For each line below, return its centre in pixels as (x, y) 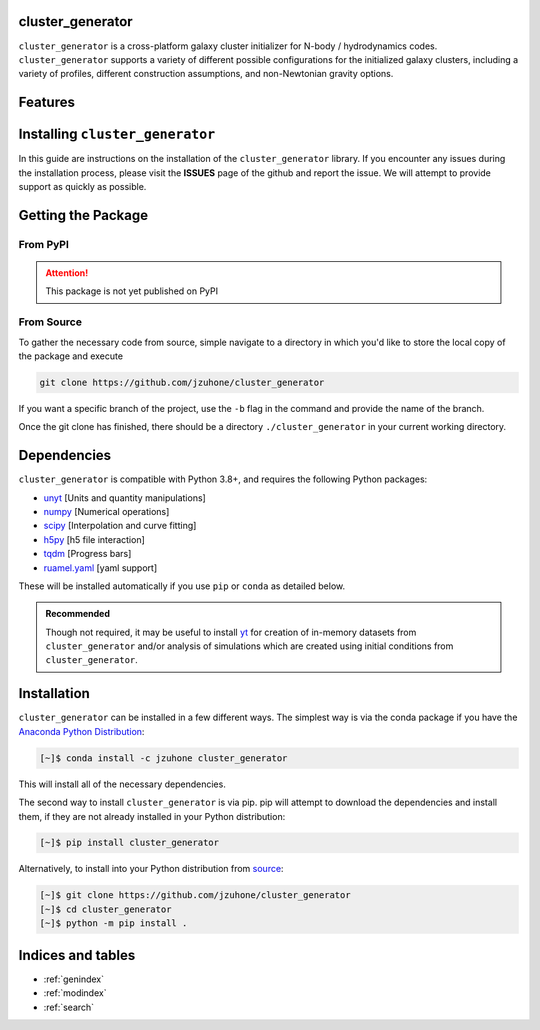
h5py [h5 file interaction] (94, 539)
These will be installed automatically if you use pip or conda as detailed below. (181, 586)
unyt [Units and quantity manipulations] (125, 497)
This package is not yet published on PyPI (132, 291)
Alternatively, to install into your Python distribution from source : (151, 869)
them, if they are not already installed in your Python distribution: (152, 816)
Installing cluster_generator (117, 134)
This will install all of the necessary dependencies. (122, 784)
